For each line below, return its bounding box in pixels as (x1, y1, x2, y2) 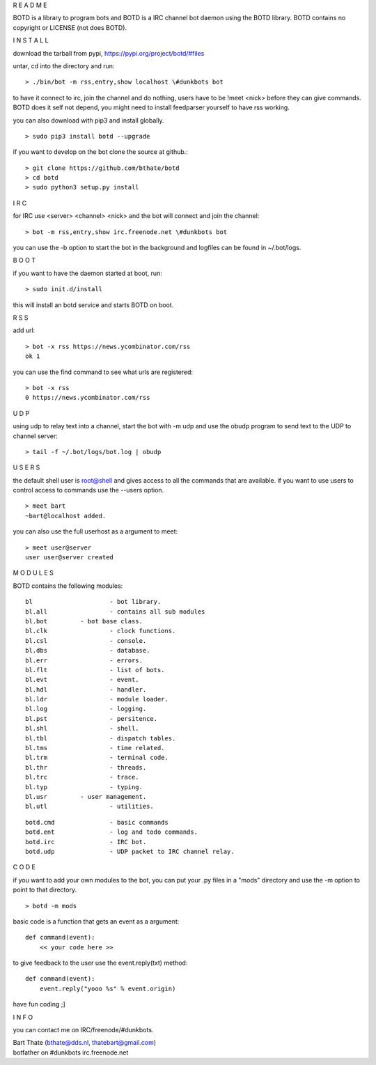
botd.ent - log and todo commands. (25, 828, 198, 836)
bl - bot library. (25, 598, 162, 606)
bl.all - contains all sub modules (25, 607, 205, 616)
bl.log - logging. (25, 705, 147, 713)
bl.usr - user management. (25, 793, 147, 800)
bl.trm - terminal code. (25, 754, 169, 762)
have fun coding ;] (13, 1000, 65, 1009)
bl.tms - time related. (25, 744, 165, 752)
